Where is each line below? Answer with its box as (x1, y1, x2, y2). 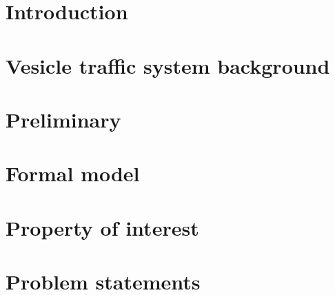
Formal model (6, 159, 140, 187)
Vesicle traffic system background (6, 51, 330, 79)
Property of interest (6, 213, 199, 241)
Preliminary (6, 105, 121, 133)
